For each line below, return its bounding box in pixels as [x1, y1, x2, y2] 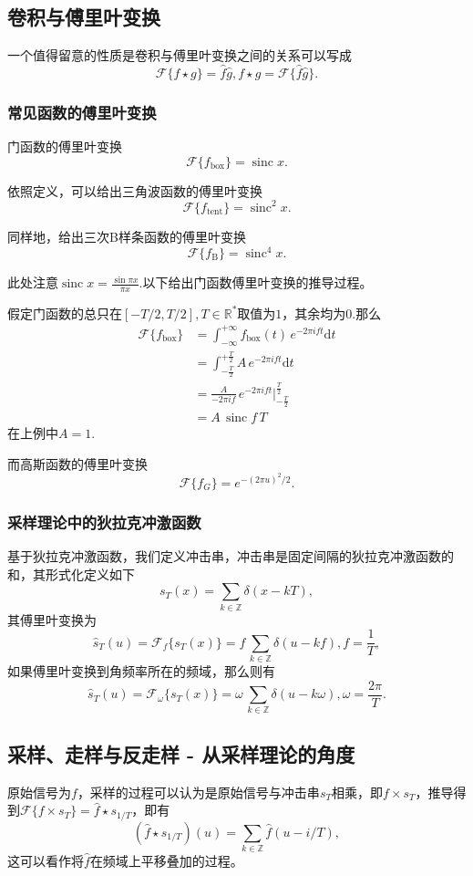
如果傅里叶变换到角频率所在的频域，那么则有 [7, 661, 275, 680]
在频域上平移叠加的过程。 [89, 850, 243, 870]
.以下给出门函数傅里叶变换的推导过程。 [139, 273, 373, 292]
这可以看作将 [7, 850, 84, 870]
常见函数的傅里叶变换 [7, 100, 157, 123]
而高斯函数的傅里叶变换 [7, 454, 148, 473]
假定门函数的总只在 [7, 303, 122, 322]
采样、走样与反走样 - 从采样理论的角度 [7, 739, 355, 767]
